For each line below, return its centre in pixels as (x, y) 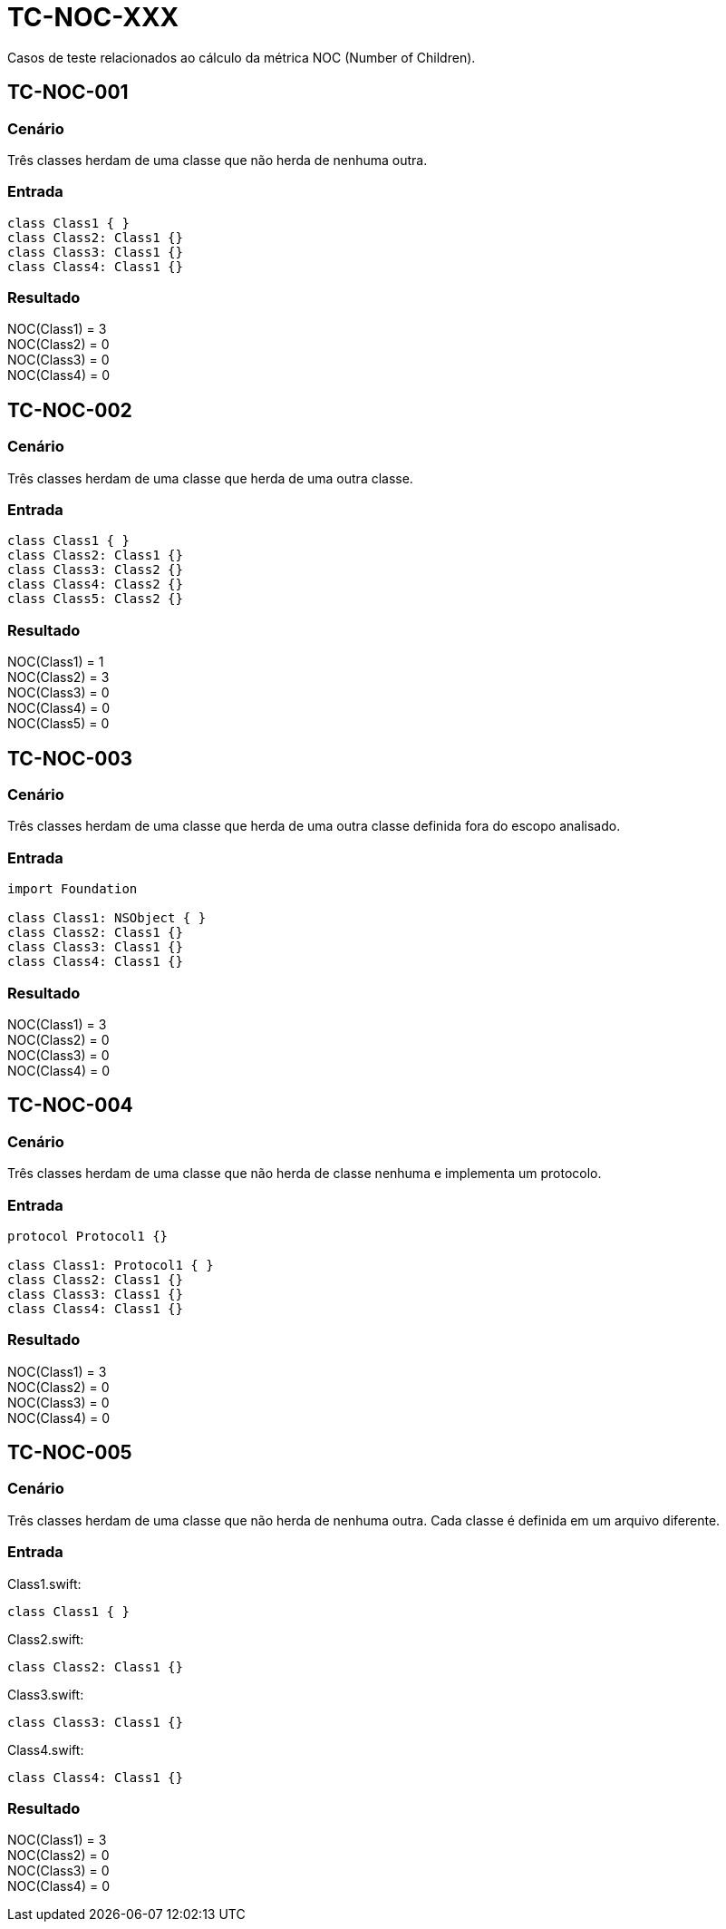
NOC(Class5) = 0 (58, 724)
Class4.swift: (46, 1749)
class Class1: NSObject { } (107, 918)
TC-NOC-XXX (93, 17)
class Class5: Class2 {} (95, 599)
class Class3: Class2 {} (95, 570)
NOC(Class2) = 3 (58, 677)
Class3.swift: (46, 1694)
